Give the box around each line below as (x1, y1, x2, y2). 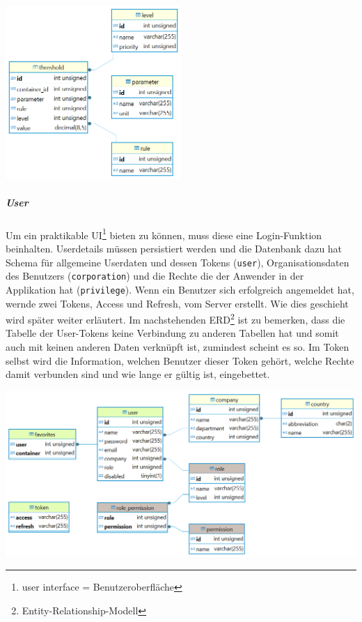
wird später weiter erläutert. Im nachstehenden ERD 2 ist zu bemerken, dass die (6, 310, 345, 326)
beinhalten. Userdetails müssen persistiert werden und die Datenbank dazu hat (6, 241, 343, 256)
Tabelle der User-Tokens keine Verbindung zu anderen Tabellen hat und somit (6, 326, 339, 340)
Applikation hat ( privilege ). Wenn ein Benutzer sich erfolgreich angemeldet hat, (6, 282, 354, 296)
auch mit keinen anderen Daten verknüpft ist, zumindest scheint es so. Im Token (6, 340, 349, 354)
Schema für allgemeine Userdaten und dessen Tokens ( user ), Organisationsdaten (6, 255, 349, 269)
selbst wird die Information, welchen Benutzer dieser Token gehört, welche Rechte (6, 353, 354, 367)
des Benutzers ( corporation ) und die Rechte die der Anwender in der (6, 268, 304, 283)
